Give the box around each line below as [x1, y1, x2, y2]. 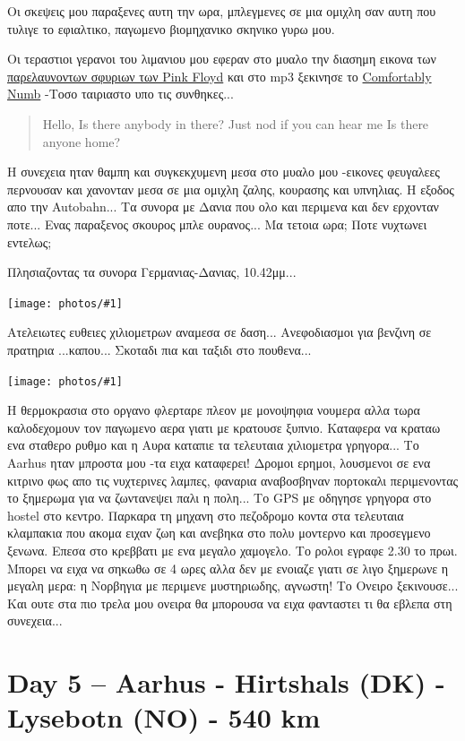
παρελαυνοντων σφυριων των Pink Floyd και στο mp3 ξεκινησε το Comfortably [7, 66, 432, 85]
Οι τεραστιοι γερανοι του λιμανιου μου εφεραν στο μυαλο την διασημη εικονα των [7, 49, 436, 68]
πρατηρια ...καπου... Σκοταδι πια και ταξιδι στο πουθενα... [7, 340, 312, 358]
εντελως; [7, 232, 52, 251]
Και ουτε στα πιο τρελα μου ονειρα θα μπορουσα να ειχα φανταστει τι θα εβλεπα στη [7, 593, 452, 612]
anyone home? [42, 132, 121, 151]
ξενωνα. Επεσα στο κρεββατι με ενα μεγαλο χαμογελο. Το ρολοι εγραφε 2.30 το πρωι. [7, 540, 458, 559]
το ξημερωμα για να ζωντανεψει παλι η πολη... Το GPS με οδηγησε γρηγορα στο [7, 488, 432, 507]
